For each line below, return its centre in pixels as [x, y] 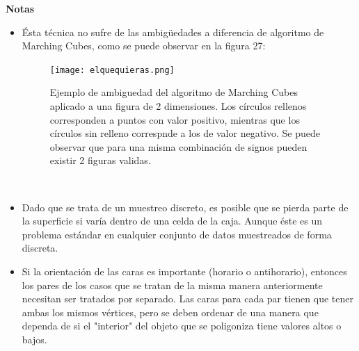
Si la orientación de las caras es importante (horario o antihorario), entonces [184, 271]
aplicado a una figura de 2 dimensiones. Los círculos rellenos [178, 106]
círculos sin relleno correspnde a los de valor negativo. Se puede [185, 133]
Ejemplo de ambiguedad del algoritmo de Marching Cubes [174, 92]
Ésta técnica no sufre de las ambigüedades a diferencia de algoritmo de [173, 32]
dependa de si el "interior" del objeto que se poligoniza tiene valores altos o [182, 326]
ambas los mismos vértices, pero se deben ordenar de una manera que [170, 312]
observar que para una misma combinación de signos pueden [178, 146]
